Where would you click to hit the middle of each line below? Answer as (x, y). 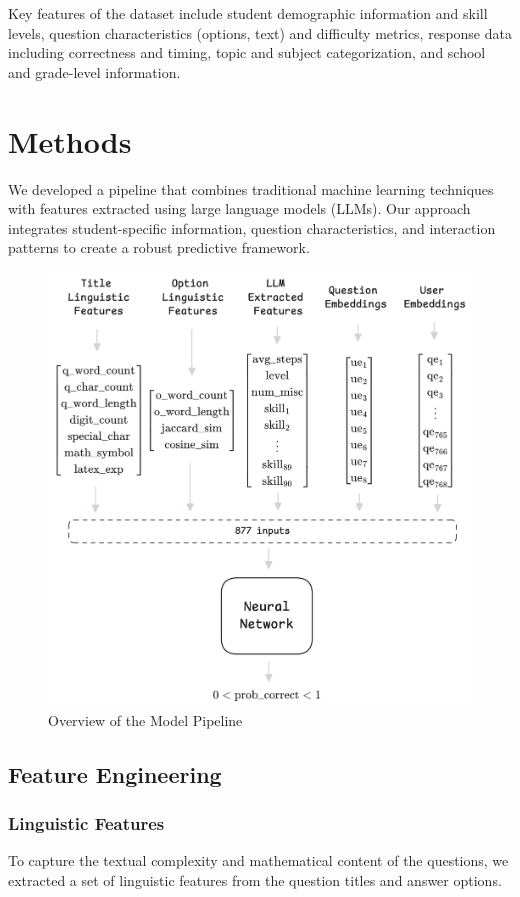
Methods (70, 140)
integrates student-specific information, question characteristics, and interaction (252, 227)
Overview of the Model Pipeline (145, 719)
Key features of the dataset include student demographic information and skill (248, 13)
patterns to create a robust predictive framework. (159, 247)
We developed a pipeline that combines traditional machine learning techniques (251, 188)
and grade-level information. (94, 71)
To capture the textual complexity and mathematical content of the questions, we (258, 860)
